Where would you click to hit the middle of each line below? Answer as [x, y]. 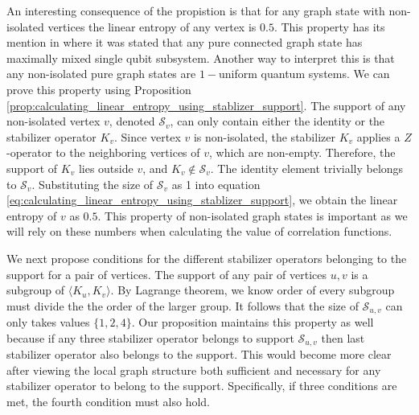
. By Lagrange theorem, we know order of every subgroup [253, 290]
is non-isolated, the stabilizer [264, 136]
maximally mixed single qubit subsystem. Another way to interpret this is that [201, 58]
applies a [378, 136]
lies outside [106, 168]
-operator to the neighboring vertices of [103, 152]
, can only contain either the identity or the [277, 121]
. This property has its [329, 26]
